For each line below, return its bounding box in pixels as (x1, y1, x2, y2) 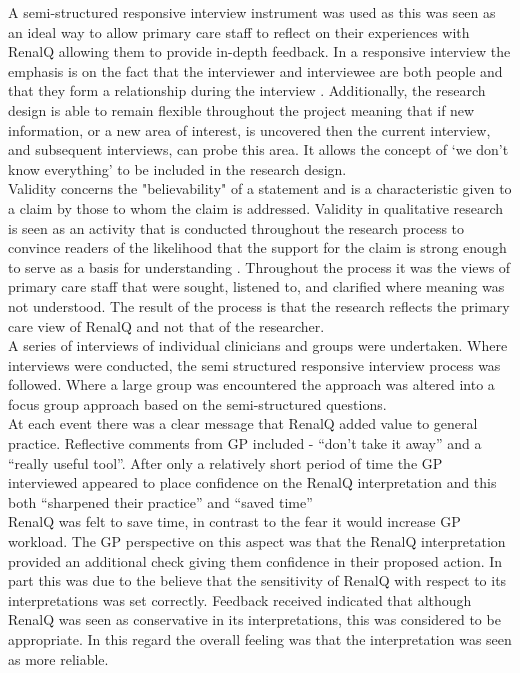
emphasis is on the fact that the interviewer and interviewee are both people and (8, 60, 503, 81)
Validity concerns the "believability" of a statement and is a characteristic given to (8, 178, 512, 199)
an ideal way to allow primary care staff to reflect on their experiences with (8, 21, 470, 42)
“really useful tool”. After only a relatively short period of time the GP (8, 452, 443, 473)
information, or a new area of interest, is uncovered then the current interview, (8, 119, 491, 140)
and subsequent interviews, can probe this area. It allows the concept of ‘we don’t (8, 139, 509, 160)
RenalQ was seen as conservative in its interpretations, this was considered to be (8, 609, 501, 630)
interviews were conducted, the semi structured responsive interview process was (8, 354, 501, 375)
